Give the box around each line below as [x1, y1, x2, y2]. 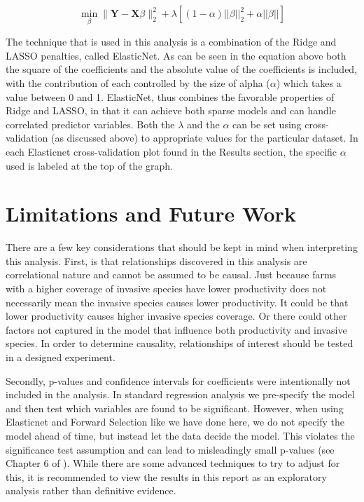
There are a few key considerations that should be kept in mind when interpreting [6, 240, 358, 255]
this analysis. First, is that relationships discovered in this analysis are [6, 253, 307, 268]
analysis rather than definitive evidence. [6, 483, 176, 498]
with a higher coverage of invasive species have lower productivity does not [6, 281, 327, 296]
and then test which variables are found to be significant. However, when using [6, 400, 344, 415]
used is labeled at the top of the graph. [6, 158, 173, 172]
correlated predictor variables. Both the [6, 116, 175, 131]
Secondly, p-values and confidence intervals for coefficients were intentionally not [6, 373, 351, 388]
